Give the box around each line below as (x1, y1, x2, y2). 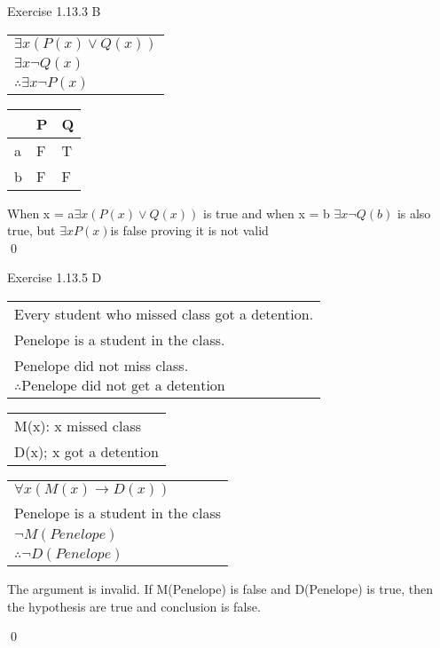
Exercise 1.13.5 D (7, 268, 102, 287)
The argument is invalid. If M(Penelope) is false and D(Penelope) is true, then (7, 579, 434, 597)
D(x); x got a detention (14, 440, 159, 462)
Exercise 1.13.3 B (7, 2, 101, 20)
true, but (7, 221, 56, 240)
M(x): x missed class (14, 415, 141, 436)
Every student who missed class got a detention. (14, 303, 314, 324)
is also (397, 203, 431, 222)
